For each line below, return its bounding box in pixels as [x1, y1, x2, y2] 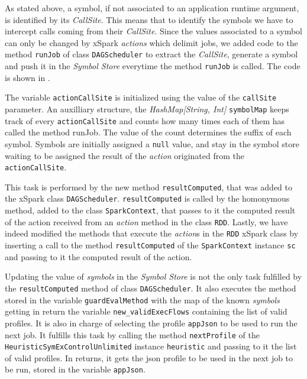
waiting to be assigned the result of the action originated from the [5, 149, 245, 161]
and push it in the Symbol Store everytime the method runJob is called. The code [5, 60, 300, 72]
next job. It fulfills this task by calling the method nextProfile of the [5, 328, 260, 341]
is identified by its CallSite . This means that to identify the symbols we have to [5, 13, 293, 25]
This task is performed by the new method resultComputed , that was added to [5, 180, 292, 193]
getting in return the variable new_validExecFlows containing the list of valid [5, 305, 287, 318]
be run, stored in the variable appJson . [5, 363, 146, 375]
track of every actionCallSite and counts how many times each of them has [5, 114, 285, 127]
